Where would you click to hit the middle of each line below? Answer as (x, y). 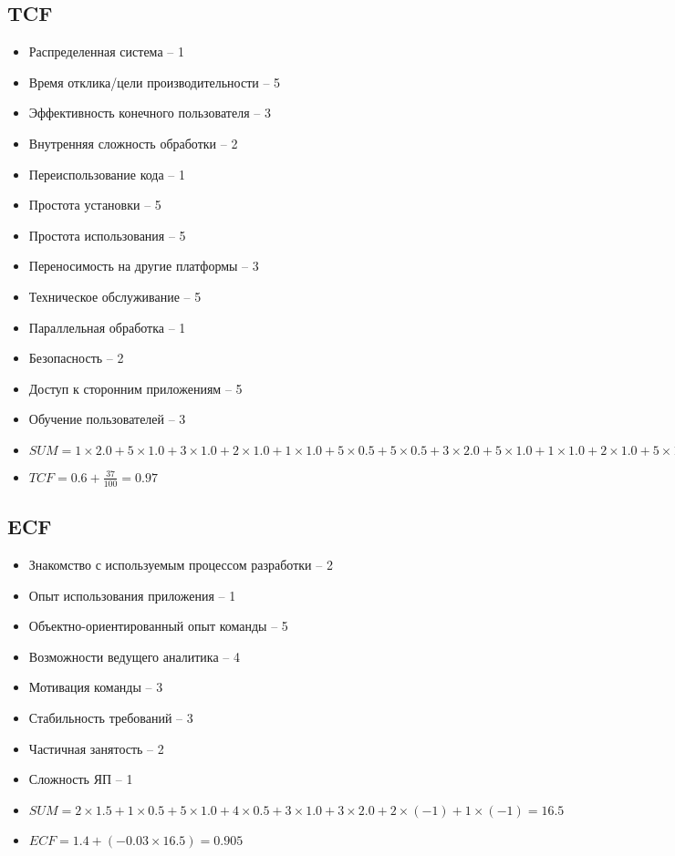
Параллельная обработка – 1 (107, 327)
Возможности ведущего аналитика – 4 (134, 656)
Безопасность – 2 (76, 358)
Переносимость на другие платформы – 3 (144, 266)
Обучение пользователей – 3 (107, 419)
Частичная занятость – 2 (96, 748)
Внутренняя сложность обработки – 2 (133, 143)
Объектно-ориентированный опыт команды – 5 (158, 626)
